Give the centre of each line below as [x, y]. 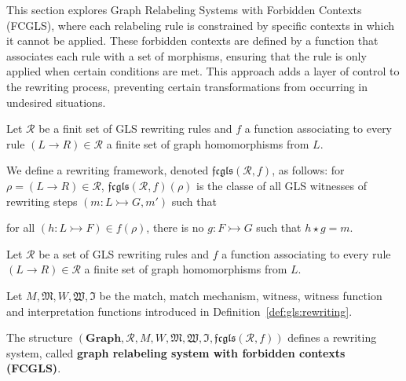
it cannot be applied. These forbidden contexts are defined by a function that [192, 40]
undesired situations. [56, 102]
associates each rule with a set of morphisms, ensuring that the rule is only [187, 55]
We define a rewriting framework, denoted [108, 170]
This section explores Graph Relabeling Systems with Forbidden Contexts [184, 9]
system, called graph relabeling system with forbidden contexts [176, 352]
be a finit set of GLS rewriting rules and [135, 128]
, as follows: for [308, 170]
